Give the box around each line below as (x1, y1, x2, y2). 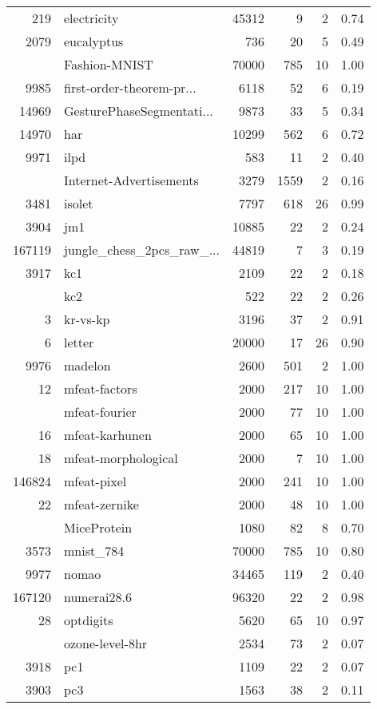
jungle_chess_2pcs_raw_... (64, 240, 220, 259)
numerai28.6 (64, 588, 132, 606)
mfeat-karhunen (64, 426, 152, 444)
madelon (64, 356, 111, 374)
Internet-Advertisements (64, 171, 199, 189)
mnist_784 (64, 541, 125, 560)
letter (64, 333, 94, 351)
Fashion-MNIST (64, 55, 153, 73)
